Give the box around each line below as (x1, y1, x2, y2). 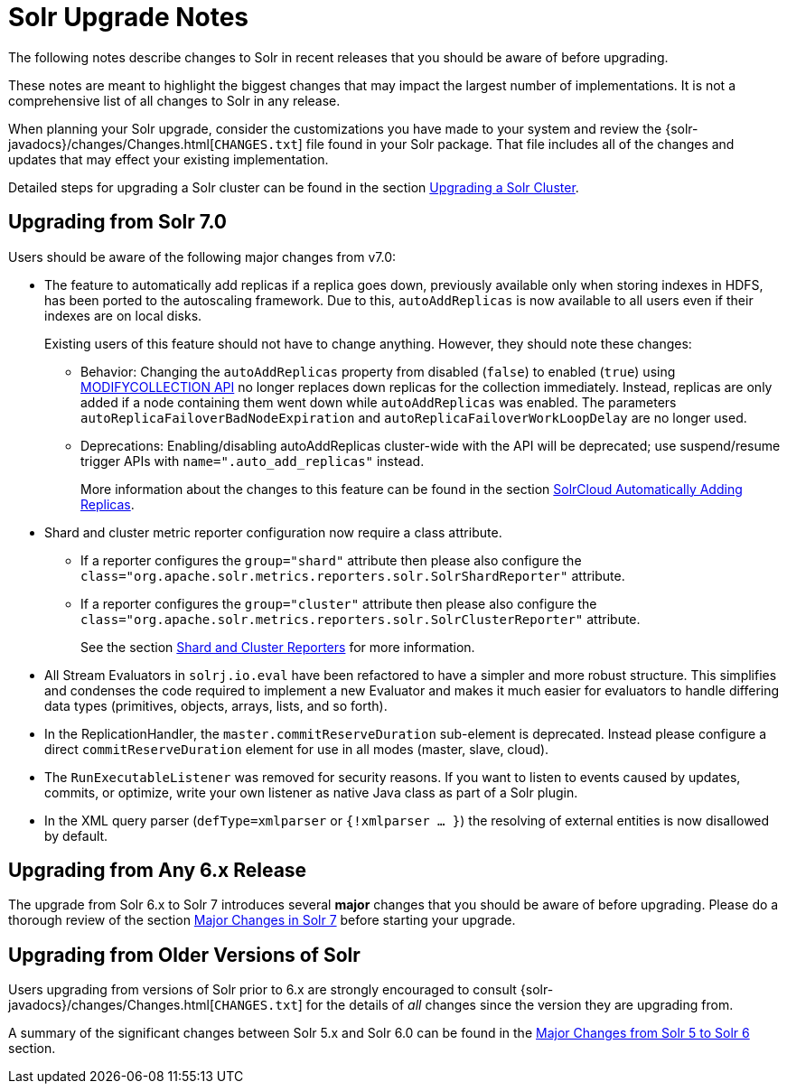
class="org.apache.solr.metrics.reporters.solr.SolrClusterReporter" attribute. (80, 611, 641, 627)
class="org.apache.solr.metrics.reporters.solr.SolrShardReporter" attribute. (80, 567, 625, 583)
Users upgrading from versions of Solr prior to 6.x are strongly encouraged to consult (8, 982, 517, 998)
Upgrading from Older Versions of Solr (8, 943, 361, 966)
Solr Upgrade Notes (8, 2, 249, 33)
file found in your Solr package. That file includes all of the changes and (305, 135, 735, 152)
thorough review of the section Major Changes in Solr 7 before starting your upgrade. (8, 912, 516, 928)
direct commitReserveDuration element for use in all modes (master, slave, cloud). (44, 741, 549, 757)
